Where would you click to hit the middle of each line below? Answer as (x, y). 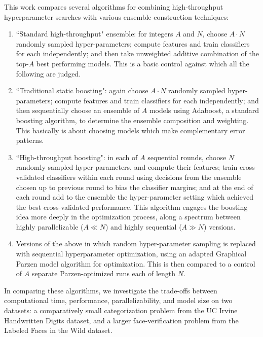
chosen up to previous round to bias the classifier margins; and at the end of (135, 187)
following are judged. (48, 73)
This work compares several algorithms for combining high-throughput (114, 7)
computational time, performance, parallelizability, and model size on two (118, 300)
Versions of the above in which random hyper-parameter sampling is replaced (136, 244)
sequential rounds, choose (187, 157)
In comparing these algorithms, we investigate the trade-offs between (111, 290)
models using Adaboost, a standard (204, 110)
